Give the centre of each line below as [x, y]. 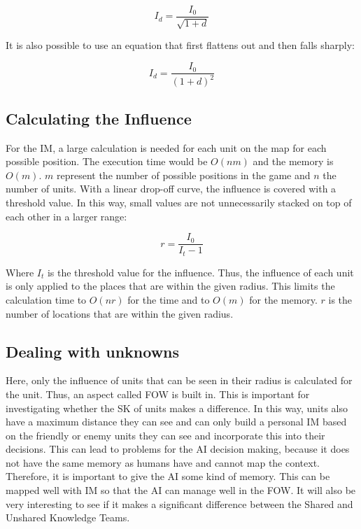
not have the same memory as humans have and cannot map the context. [163, 462]
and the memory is [293, 161]
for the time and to [169, 299]
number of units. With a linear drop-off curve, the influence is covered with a [171, 189]
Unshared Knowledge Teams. [68, 517]
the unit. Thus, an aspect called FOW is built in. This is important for [158, 394]
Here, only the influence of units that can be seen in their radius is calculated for [179, 380]
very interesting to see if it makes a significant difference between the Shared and [179, 503]
